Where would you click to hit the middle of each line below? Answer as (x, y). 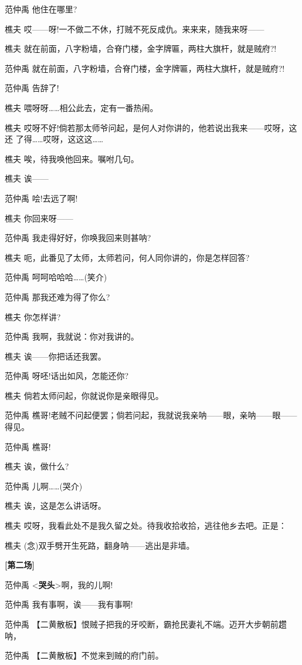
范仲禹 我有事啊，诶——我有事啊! (69, 604)
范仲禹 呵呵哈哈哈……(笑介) (56, 277)
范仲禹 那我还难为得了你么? (57, 296)
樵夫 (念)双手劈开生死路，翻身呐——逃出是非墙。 (100, 545)
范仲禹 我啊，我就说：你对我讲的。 (72, 336)
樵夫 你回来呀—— (39, 218)
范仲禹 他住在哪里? (41, 9)
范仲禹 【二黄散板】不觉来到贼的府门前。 (84, 655)
